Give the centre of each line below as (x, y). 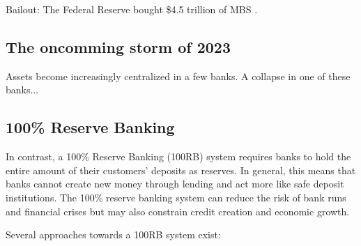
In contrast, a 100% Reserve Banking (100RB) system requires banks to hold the (178, 156)
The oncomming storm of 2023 (118, 46)
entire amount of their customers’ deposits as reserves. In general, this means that (181, 170)
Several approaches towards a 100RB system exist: (113, 235)
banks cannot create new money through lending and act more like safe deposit (175, 184)
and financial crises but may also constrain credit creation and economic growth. (178, 211)
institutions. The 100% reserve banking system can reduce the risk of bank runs (176, 197)
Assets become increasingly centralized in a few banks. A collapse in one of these (178, 76)
